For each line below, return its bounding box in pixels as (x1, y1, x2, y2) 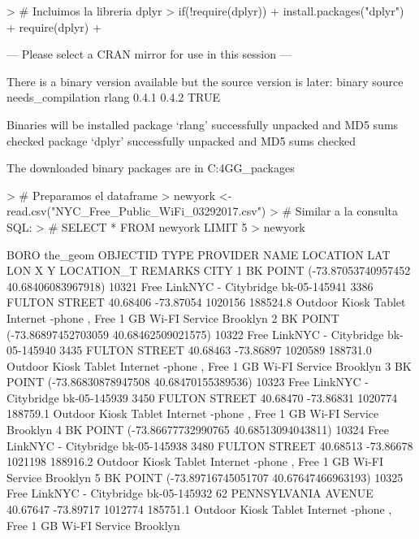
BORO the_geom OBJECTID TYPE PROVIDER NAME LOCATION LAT (6, 246, 391, 263)
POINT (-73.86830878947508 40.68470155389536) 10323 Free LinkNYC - (6, 373, 369, 390)
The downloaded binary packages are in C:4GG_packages (6, 159, 295, 176)
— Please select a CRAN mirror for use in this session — (6, 46, 292, 63)
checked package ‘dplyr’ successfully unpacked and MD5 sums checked (6, 132, 356, 149)
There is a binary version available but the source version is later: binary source (6, 72, 404, 89)
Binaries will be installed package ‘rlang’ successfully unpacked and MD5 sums (6, 115, 399, 133)
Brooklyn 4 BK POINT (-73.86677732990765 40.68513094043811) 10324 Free (6, 421, 390, 438)
